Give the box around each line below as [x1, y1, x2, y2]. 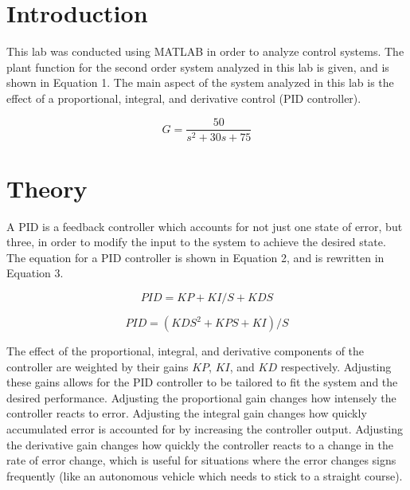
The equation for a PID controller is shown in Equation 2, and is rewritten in [6, 249, 385, 265]
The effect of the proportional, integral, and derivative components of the [6, 343, 365, 359]
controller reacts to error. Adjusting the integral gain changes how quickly [6, 405, 367, 421]
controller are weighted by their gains [6, 358, 189, 374]
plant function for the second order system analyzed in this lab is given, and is [6, 58, 389, 75]
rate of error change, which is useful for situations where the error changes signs [6, 452, 396, 468]
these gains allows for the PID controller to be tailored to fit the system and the [6, 374, 398, 390]
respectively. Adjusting [280, 358, 392, 374]
